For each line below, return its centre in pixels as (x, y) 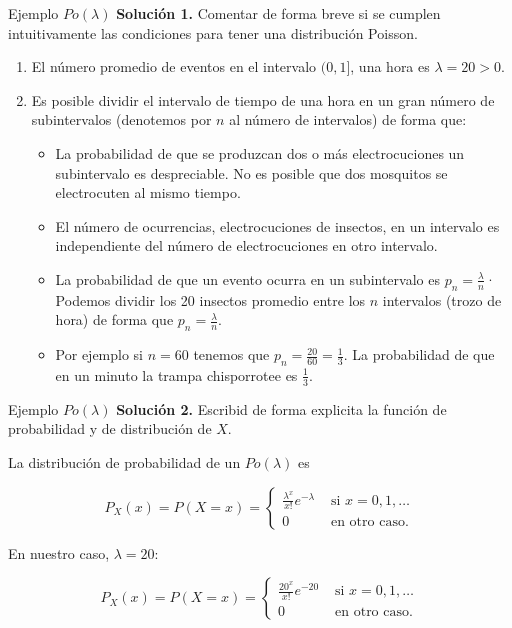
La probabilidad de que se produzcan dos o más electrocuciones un (260, 152)
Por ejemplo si (99, 354)
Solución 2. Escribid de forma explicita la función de (281, 408)
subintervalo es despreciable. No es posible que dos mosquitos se (251, 172)
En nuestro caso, (59, 552)
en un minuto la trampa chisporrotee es (176, 374)
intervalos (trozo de (442, 299)
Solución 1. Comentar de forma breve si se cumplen (278, 13)
